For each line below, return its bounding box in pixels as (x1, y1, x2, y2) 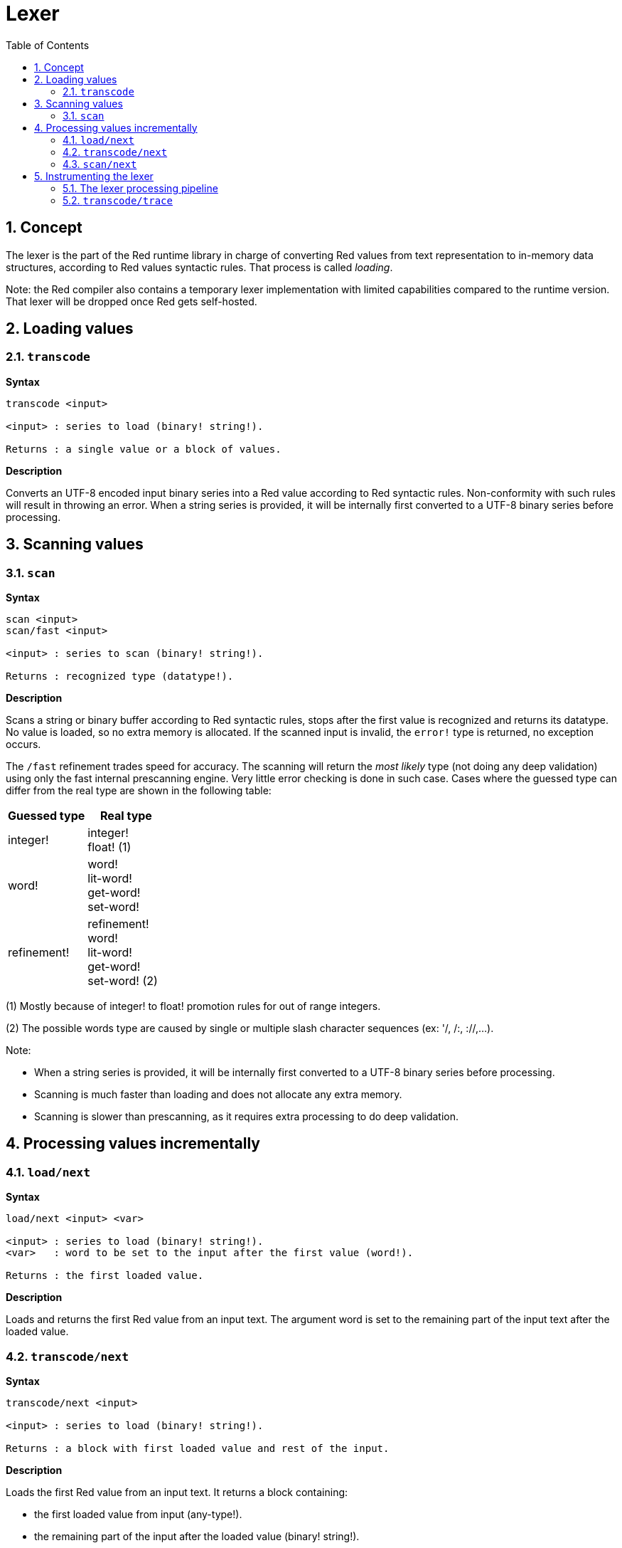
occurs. (6, 738, 41, 751)
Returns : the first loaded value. (6, 1270, 204, 1282)
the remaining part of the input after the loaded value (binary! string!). (34, 1530, 360, 1542)
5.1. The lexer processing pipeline (63, 181, 218, 194)
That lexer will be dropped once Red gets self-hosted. (6, 295, 257, 307)
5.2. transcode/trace (63, 194, 173, 206)
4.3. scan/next (63, 157, 137, 170)
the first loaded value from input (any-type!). (34, 1508, 242, 1520)
